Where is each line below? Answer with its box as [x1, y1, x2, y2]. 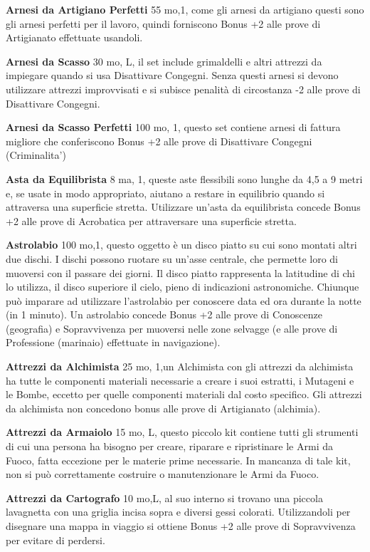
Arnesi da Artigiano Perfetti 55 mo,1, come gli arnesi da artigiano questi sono [6, 2, 364, 16]
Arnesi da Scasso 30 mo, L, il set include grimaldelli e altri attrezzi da [6, 53, 322, 68]
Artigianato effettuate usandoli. [6, 30, 143, 45]
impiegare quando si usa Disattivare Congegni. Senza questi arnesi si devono [6, 68, 339, 83]
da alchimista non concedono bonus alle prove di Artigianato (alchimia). [6, 400, 321, 415]
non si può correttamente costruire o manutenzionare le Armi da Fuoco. [6, 467, 319, 481]
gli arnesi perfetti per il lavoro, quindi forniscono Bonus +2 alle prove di [6, 16, 321, 31]
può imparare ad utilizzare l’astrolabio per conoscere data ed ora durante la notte [6, 293, 361, 308]
